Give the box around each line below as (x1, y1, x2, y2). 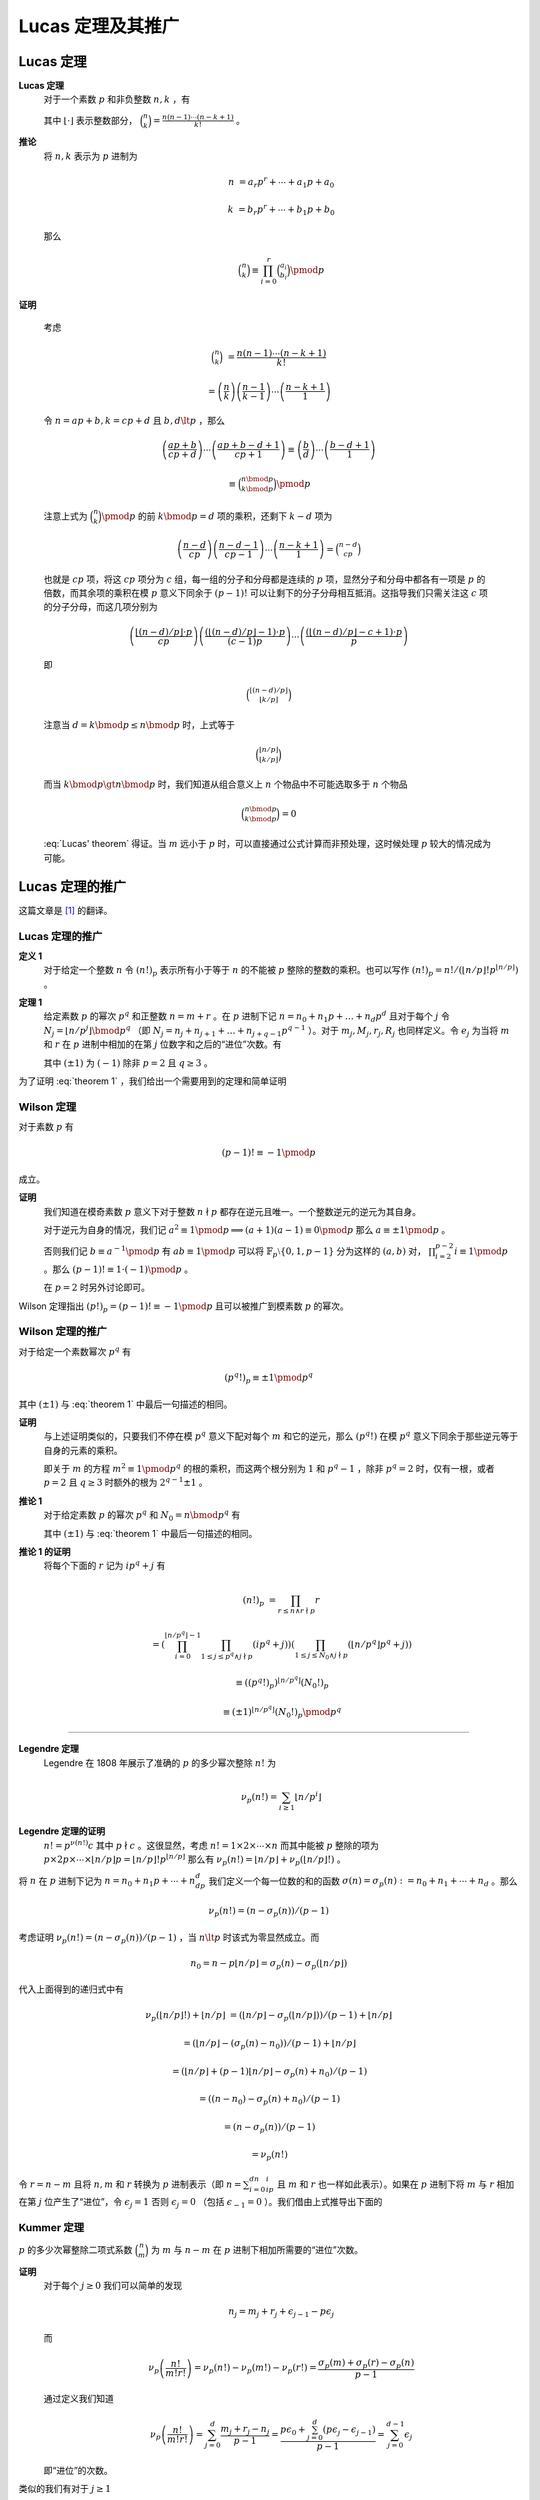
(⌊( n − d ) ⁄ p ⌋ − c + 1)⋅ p (305, 626, 403, 637)
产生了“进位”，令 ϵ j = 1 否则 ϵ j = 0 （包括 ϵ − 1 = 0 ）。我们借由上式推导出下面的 (53, 2196, 383, 2210)
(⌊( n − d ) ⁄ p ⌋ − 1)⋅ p (204, 626, 286, 637)
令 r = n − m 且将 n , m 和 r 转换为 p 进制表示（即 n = (18, 2178, 242, 2190)
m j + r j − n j (220, 2423, 270, 2437)
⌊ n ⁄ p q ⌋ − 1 (164, 1628, 202, 1640)
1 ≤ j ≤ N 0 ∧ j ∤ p (294, 1651, 349, 1662)
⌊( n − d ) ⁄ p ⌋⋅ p (135, 626, 193, 637)
